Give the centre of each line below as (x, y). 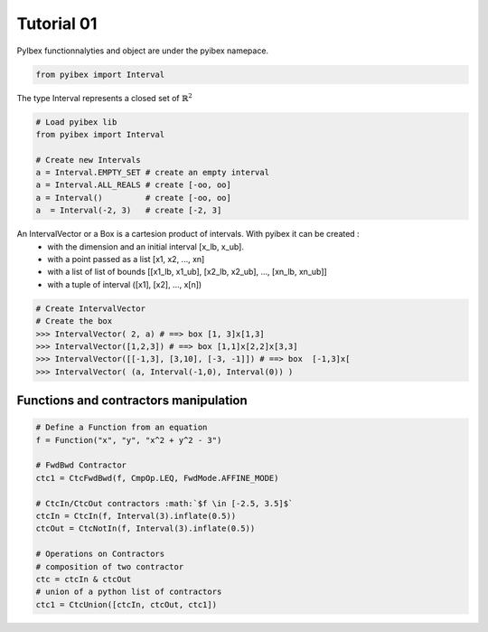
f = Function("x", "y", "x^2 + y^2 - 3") (129, 440)
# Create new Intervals (89, 160)
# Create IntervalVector (91, 308)
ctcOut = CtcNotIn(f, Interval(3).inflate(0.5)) (145, 528)
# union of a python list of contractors (129, 592)
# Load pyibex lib (76, 122)
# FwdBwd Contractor (81, 465)
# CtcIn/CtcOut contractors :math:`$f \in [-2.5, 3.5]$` (164, 503)
